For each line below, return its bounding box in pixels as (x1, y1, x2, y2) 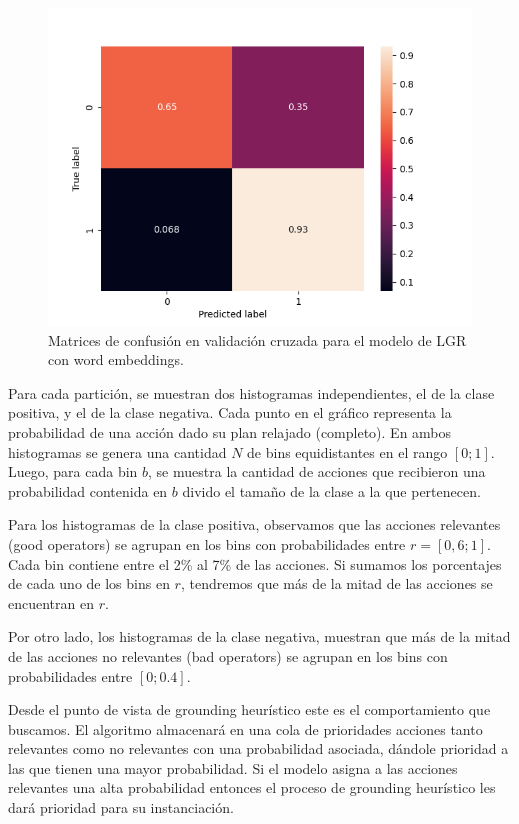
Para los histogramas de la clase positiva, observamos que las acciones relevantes (8, 514, 501, 535)
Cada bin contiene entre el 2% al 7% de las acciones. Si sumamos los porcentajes (8, 553, 502, 574)
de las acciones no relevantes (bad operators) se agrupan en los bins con (8, 645, 448, 666)
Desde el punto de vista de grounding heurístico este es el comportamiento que (8, 699, 491, 720)
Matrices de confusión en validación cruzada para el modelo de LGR (48, 329, 467, 350)
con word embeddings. (48, 349, 184, 370)
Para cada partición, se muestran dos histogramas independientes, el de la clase (8, 382, 495, 403)
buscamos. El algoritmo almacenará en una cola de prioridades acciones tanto (8, 718, 483, 739)
